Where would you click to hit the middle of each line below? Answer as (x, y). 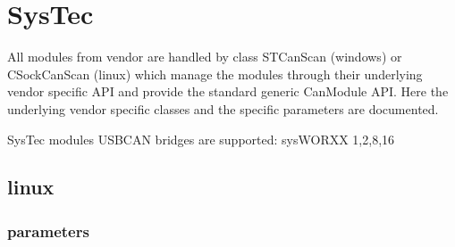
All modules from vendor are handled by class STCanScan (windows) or (205, 57)
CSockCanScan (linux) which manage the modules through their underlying (215, 74)
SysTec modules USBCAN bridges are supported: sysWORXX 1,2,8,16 (201, 139)
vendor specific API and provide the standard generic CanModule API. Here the (228, 91)
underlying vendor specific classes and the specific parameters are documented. (223, 108)
